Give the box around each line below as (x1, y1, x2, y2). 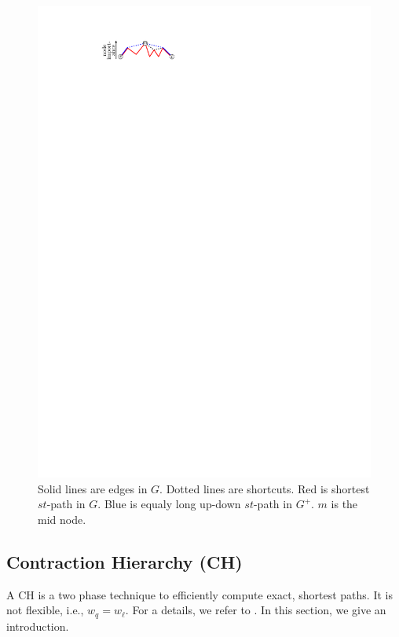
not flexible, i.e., (6, 602, 84, 618)
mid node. (38, 511, 86, 527)
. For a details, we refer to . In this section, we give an (125, 602, 386, 618)
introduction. (6, 617, 69, 634)
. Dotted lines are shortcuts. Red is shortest (159, 480, 370, 496)
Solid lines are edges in (38, 480, 148, 496)
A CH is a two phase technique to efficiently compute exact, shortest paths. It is (6, 586, 393, 602)
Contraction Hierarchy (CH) (6, 549, 243, 573)
